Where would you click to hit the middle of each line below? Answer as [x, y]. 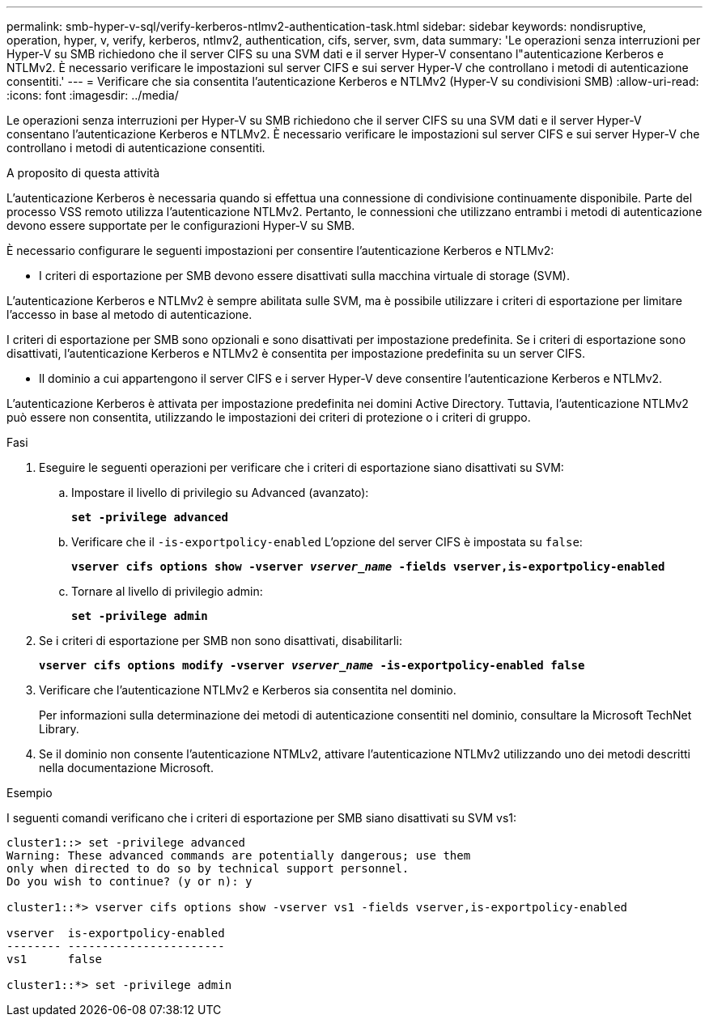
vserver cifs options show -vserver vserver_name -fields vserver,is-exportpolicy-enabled [368, 567]
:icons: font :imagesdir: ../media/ [93, 95]
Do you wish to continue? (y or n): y [129, 881]
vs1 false [55, 959]
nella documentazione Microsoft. [126, 768]
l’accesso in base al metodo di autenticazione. [129, 314]
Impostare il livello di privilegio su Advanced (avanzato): [220, 492]
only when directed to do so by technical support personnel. [208, 868]
